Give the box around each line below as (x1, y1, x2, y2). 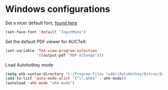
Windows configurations (5, 3, 110, 15)
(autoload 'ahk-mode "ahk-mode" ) (5, 81, 75, 86)
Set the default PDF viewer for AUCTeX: (5, 38, 87, 44)
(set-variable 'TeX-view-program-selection (5, 48, 97, 53)
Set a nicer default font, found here (5, 20, 77, 26)
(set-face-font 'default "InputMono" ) (5, 29, 86, 34)
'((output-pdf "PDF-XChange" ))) (36, 53, 104, 58)
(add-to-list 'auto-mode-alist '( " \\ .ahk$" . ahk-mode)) (5, 76, 126, 81)
